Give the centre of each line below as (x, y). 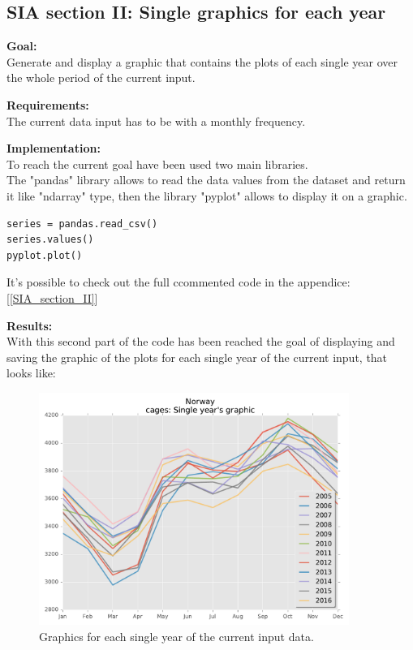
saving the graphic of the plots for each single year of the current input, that (197, 357)
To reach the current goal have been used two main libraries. (157, 164)
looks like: (31, 373)
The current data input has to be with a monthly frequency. (156, 121)
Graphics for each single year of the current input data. (176, 636)
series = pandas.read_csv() (82, 224)
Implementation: (54, 148)
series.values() (50, 240)
